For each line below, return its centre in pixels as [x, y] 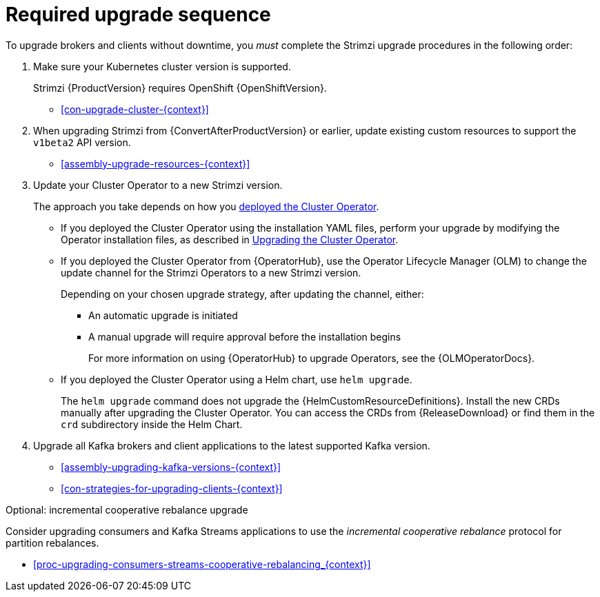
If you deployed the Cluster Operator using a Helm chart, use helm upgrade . [237, 379]
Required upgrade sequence [138, 14]
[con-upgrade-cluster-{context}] [135, 109]
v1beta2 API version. [82, 142]
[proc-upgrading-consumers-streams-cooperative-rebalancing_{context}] [202, 564]
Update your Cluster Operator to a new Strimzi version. [158, 185]
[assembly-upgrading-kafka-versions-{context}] [171, 467]
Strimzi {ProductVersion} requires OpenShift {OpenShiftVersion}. [180, 88]
